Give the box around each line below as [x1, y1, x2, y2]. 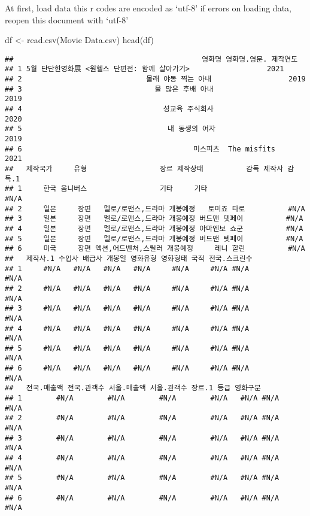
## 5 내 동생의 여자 [5, 125, 215, 133]
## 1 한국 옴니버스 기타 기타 [5, 184, 208, 193]
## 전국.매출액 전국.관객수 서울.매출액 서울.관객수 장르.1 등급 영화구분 [5, 384, 262, 393]
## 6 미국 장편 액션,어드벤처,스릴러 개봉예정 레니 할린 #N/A [5, 244, 305, 253]
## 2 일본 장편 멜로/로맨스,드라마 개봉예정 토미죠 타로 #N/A [5, 204, 305, 213]
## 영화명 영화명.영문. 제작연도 [5, 54, 298, 63]
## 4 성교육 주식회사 [5, 105, 214, 114]
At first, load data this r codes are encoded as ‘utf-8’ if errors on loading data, [5, 2, 291, 14]
